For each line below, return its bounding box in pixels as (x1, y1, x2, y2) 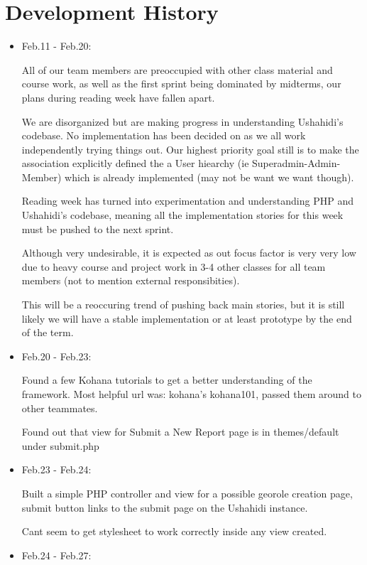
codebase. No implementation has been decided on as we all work (21, 128, 306, 143)
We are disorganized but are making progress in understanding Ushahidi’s (21, 114, 344, 129)
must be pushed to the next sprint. (21, 221, 174, 236)
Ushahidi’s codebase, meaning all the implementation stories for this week (21, 208, 344, 222)
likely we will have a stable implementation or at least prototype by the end (21, 311, 352, 325)
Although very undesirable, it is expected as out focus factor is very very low (21, 245, 356, 260)
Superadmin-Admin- (252, 156, 341, 171)
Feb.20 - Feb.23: (21, 348, 92, 363)
